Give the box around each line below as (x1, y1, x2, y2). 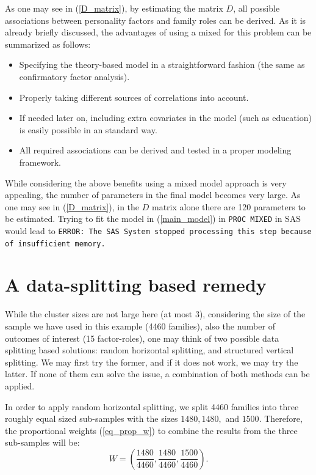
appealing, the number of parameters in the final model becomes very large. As (5, 188, 301, 201)
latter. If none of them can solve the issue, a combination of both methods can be (5, 367, 310, 380)
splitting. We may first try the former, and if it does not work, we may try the (5, 355, 298, 368)
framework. (19, 155, 61, 168)
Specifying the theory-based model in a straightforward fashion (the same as (19, 58, 305, 71)
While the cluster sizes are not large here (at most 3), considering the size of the (5, 307, 306, 320)
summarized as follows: (5, 37, 91, 50)
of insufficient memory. (5, 239, 106, 248)
